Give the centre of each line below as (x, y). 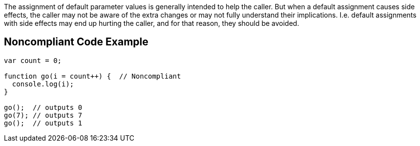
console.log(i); (43, 84)
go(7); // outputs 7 (43, 115)
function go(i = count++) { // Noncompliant (93, 76)
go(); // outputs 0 (43, 107)
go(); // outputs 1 (43, 123)
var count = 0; (33, 60)
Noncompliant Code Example (76, 42)
